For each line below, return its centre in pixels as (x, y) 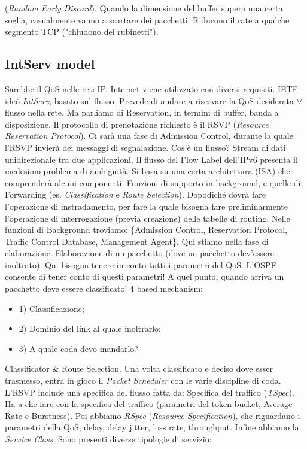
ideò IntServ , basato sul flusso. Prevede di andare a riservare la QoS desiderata (149, 100)
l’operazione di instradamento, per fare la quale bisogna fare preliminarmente (146, 206)
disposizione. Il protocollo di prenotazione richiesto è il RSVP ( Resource (137, 124)
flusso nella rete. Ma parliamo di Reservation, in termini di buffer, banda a (142, 112)
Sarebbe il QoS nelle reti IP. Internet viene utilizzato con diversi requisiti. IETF (151, 88)
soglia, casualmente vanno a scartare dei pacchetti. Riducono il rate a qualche (147, 19)
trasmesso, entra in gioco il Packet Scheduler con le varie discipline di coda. (143, 380)
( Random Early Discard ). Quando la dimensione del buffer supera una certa (144, 8)
